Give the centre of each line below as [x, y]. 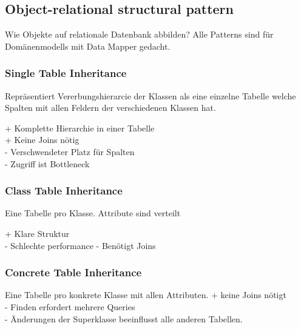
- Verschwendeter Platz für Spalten [70, 151]
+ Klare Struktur [37, 233]
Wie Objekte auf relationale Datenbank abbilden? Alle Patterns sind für [139, 34]
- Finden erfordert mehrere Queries [70, 306]
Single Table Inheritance [66, 73]
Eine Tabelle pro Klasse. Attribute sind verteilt [93, 213]
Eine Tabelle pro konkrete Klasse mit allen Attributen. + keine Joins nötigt [146, 295]
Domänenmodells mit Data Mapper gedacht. [88, 46]
